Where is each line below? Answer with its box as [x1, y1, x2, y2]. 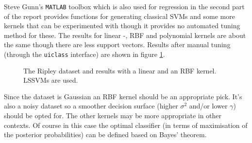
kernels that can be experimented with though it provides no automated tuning [4, 20, 240, 31]
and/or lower [189, 101, 228, 111]
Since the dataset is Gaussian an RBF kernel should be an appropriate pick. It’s [4, 91, 242, 101]
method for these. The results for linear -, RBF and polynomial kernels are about [4, 30, 246, 40]
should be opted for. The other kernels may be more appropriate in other [4, 110, 222, 121]
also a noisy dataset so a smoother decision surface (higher [4, 101, 178, 111]
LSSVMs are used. [23, 75, 78, 85]
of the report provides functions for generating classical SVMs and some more [4, 11, 235, 21]
